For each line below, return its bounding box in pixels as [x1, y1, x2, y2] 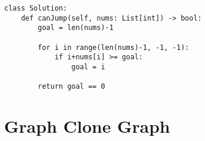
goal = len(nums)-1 [38, 23, 114, 32]
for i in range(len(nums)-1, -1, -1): [38, 43, 189, 52]
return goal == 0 [38, 82, 105, 91]
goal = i [71, 62, 105, 71]
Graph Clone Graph [4, 114, 170, 138]
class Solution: [4, 4, 68, 12]
